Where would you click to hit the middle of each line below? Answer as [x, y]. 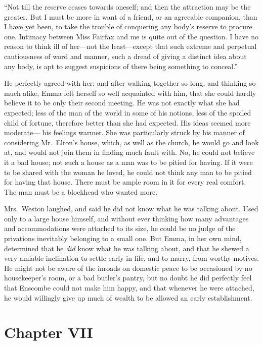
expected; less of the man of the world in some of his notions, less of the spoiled [128, 112]
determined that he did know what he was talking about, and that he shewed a [127, 248]
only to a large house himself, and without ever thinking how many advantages [126, 218]
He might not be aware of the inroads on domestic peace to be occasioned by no [128, 268]
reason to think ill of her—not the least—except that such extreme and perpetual [130, 46]
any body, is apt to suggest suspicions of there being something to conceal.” [121, 66]
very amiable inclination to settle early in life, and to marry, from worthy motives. [132, 258]
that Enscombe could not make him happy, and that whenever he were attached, [129, 288]
